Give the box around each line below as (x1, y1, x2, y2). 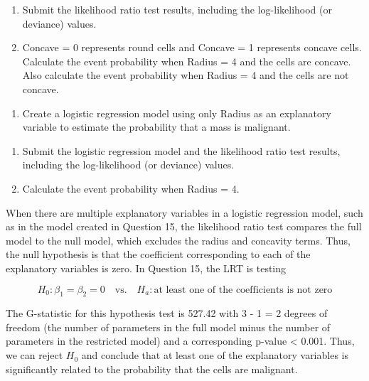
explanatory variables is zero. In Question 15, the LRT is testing (6, 260, 287, 275)
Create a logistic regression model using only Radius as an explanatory (22, 105, 331, 120)
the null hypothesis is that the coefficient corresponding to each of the (6, 247, 311, 262)
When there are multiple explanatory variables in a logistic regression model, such (6, 205, 363, 220)
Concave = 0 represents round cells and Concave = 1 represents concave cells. (22, 40, 362, 55)
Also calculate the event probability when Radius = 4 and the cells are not (22, 68, 349, 82)
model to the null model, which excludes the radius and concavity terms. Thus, (6, 232, 351, 247)
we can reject (6, 348, 63, 363)
